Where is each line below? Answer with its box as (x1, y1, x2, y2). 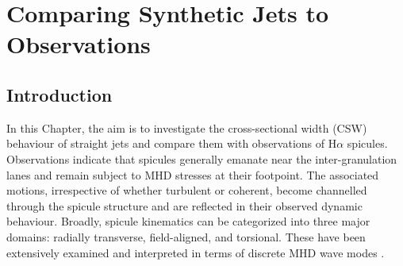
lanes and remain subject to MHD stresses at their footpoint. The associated (6, 166, 379, 183)
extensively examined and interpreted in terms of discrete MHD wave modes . (6, 244, 385, 260)
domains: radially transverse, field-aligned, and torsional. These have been (6, 228, 366, 245)
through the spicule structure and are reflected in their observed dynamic (6, 197, 363, 214)
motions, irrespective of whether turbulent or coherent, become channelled (6, 182, 367, 199)
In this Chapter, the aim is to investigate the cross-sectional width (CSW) (6, 119, 367, 136)
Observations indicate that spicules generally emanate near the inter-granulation (6, 150, 397, 167)
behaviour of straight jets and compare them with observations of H (6, 135, 337, 152)
